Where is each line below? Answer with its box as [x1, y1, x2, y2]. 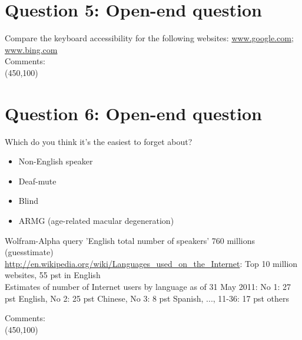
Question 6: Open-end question [5, 101, 262, 125]
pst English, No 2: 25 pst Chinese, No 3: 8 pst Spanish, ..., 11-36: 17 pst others [5, 292, 290, 304]
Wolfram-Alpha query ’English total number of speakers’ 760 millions [5, 234, 255, 246]
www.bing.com [5, 43, 58, 55]
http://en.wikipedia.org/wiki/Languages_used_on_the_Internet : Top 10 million [5, 257, 298, 269]
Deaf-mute [18, 174, 57, 187]
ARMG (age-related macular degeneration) [18, 214, 174, 226]
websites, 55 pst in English [5, 269, 101, 281]
